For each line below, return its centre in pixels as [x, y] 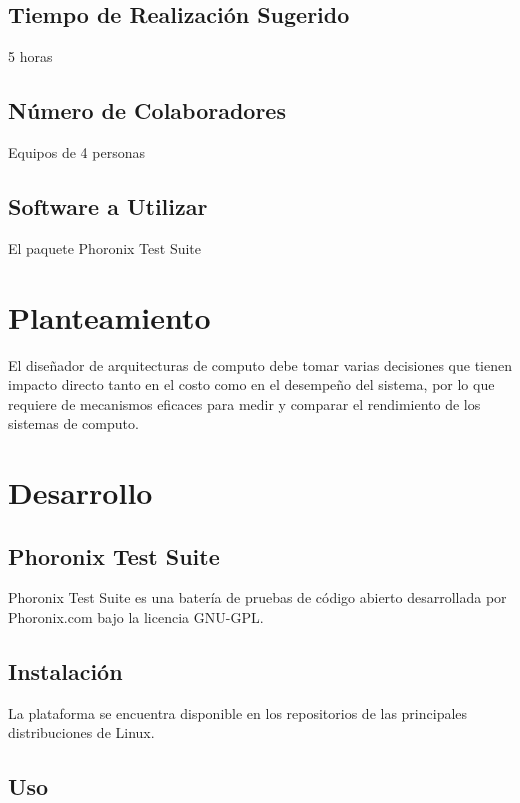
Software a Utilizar [108, 205]
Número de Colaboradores [147, 110]
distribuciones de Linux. [81, 732]
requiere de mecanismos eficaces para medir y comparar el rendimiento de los [244, 403]
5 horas [30, 56]
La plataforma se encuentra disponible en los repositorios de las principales [238, 712]
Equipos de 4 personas [76, 152]
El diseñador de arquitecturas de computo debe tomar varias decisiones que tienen [260, 364]
